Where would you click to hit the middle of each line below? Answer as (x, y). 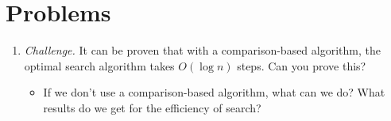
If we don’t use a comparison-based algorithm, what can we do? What (214, 92)
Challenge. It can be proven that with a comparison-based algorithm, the (202, 50)
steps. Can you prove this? (302, 65)
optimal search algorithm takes (99, 65)
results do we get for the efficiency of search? (152, 107)
